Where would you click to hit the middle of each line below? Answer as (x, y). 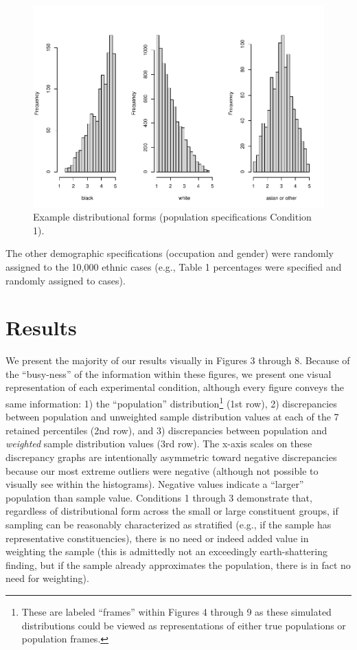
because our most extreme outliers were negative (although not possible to (162, 470)
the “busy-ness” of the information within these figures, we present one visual (169, 373)
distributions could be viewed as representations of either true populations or (184, 625)
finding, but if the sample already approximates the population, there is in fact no (178, 564)
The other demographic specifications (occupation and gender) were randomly (170, 253)
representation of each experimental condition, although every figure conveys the (175, 387)
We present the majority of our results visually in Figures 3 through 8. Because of (178, 360)
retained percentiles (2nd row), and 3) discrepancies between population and (166, 430)
